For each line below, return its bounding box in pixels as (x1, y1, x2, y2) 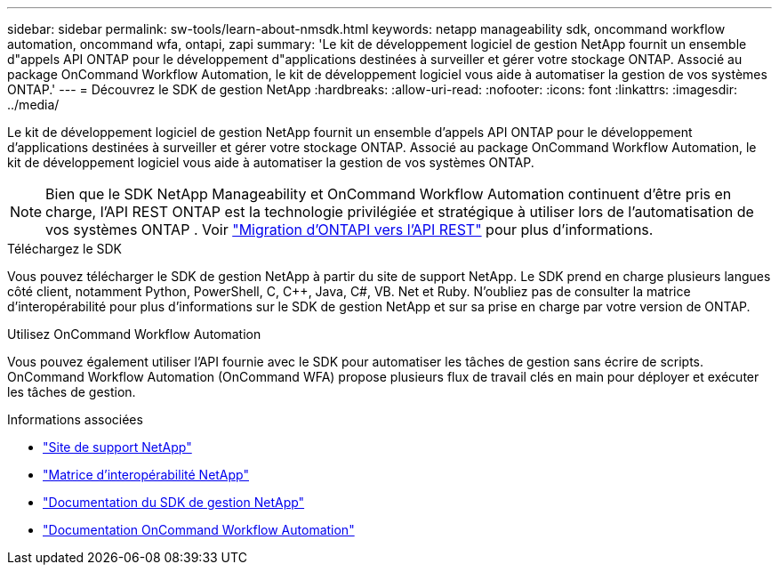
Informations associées (7, 412, 143, 427)
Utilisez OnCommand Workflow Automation (7, 326, 261, 342)
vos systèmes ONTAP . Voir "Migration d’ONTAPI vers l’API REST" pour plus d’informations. (45, 221, 654, 238)
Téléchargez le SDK (7, 241, 123, 256)
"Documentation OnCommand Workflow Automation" (43, 522, 355, 537)
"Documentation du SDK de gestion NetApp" (43, 495, 305, 510)
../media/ (7, 97, 60, 112)
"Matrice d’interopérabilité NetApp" (43, 467, 249, 482)
